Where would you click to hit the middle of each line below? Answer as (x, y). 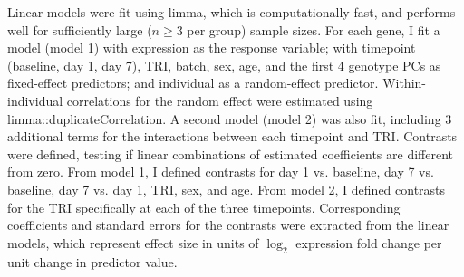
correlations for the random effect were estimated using (220, 100)
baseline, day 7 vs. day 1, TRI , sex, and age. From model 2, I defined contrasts (227, 189)
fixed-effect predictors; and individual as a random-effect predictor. (193, 83)
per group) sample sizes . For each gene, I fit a (314, 29)
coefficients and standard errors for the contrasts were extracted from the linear (228, 225)
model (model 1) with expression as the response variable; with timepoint (212, 48)
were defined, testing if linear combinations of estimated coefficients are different (230, 153)
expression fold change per (369, 242)
